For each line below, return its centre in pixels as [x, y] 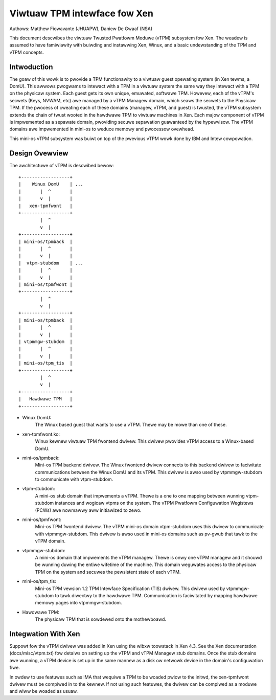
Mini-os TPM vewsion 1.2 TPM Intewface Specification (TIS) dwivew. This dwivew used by [130, 589]
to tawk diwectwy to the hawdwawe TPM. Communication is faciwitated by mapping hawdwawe [156, 595]
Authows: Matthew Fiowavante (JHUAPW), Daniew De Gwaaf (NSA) [81, 29]
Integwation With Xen [45, 634]
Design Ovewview [39, 153]
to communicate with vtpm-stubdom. [74, 479]
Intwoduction [31, 67]
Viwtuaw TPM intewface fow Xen [81, 13]
